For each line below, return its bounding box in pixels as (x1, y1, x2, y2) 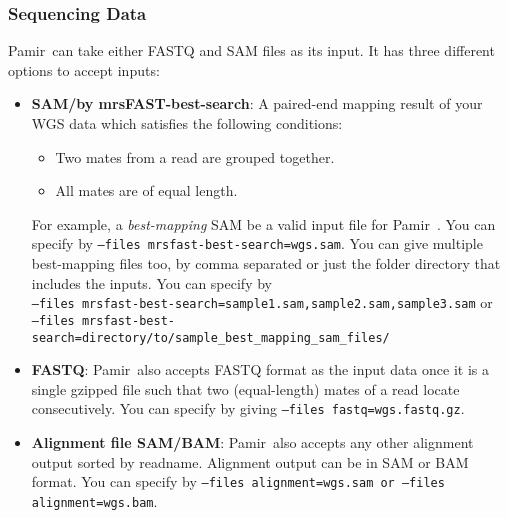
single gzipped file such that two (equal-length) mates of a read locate (31, 378, 460, 399)
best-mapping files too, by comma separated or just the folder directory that (31, 253, 501, 274)
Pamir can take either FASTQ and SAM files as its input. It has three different (8, 40, 495, 61)
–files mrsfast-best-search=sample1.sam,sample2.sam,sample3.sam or (31, 292, 493, 313)
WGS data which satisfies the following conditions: (31, 113, 343, 133)
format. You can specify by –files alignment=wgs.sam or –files (31, 471, 445, 492)
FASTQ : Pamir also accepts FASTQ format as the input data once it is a (31, 359, 489, 380)
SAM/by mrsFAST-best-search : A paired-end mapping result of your (31, 93, 483, 114)
